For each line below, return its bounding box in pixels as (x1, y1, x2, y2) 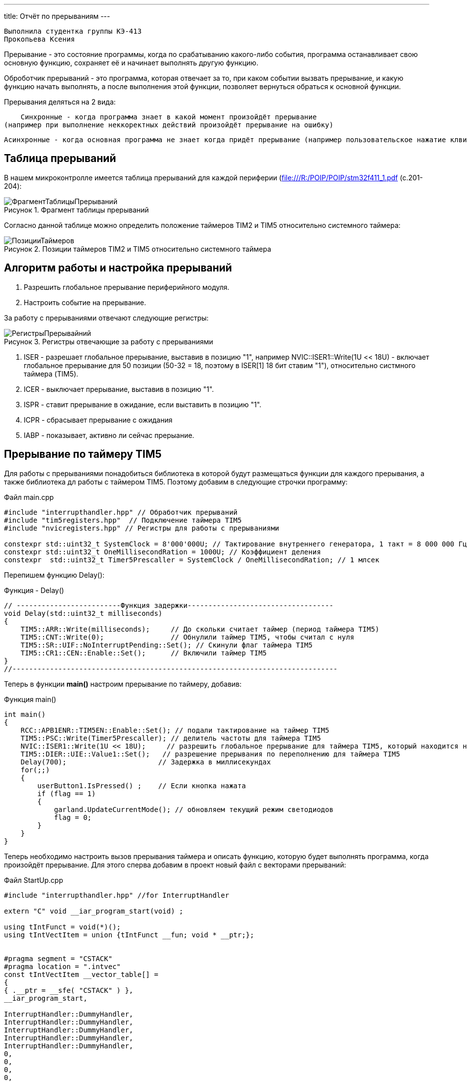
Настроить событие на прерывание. (24, 298, 146, 307)
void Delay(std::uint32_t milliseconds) (4, 609, 163, 617)
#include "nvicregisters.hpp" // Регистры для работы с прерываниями (4, 524, 280, 532)
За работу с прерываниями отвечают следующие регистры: (4, 313, 209, 322)
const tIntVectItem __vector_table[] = (4, 970, 158, 978)
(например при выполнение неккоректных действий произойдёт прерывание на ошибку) (4, 121, 333, 129)
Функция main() (4, 695, 56, 703)
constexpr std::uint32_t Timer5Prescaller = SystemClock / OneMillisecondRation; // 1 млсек (4, 555, 379, 564)
